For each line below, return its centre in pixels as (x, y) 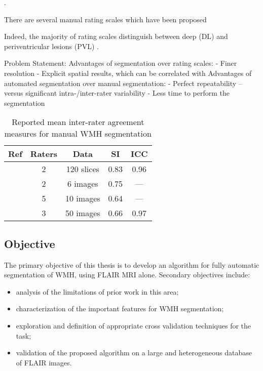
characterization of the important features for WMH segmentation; (120, 308)
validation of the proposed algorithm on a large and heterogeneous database (134, 353)
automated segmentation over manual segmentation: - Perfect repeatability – (123, 83)
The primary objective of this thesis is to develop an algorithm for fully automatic (132, 264)
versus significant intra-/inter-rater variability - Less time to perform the (117, 93)
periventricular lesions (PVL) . (51, 46)
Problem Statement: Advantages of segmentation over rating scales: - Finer (121, 63)
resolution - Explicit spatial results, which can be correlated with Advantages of (128, 73)
